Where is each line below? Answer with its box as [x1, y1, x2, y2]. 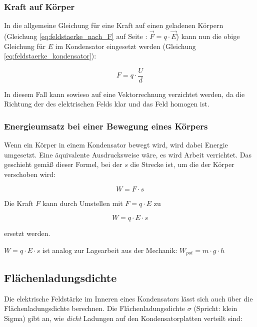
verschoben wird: [4, 169, 55, 179]
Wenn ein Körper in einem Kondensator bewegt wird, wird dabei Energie [4, 139, 228, 150]
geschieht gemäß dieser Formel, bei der [4, 159, 122, 169]
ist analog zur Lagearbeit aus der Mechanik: [42, 244, 177, 255]
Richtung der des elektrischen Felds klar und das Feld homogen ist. [4, 98, 209, 109]
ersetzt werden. [4, 228, 50, 238]
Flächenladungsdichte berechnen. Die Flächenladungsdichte [4, 303, 185, 313]
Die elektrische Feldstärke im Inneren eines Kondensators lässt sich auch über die [4, 293, 253, 303]
